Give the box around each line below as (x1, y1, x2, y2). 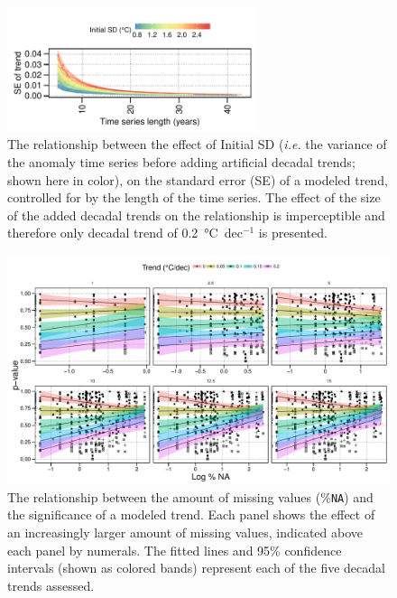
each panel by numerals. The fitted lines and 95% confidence (7, 540, 342, 559)
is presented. (258, 223, 328, 242)
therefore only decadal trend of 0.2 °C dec (7, 223, 243, 242)
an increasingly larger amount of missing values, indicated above (7, 523, 363, 542)
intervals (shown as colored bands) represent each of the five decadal (7, 558, 385, 577)
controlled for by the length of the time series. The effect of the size (7, 188, 381, 207)
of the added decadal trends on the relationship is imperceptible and (7, 205, 385, 224)
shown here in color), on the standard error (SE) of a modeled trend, (7, 170, 388, 189)
